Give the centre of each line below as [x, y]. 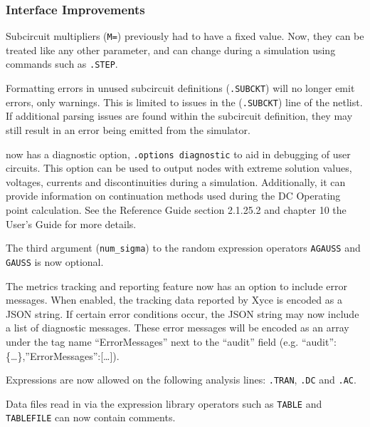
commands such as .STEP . [62, 64]
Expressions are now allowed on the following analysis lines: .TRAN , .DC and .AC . [181, 380]
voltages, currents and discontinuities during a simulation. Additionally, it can [176, 181]
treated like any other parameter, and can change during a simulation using [171, 50]
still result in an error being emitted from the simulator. [128, 130]
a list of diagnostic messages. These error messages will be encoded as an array [178, 328]
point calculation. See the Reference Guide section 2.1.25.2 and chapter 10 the [176, 210]
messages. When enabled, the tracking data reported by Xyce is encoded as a [174, 300]
